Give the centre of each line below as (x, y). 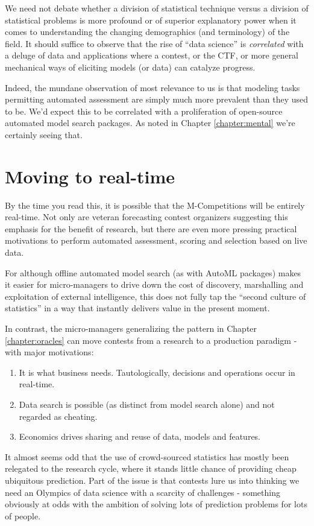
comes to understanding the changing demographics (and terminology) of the (147, 32)
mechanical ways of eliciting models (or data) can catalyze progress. (130, 67)
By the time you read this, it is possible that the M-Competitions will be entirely (155, 205)
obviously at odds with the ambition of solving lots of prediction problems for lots (156, 504)
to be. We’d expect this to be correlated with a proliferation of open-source (144, 111)
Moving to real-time (90, 176)
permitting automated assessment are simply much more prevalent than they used (157, 99)
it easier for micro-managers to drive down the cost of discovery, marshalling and (154, 284)
